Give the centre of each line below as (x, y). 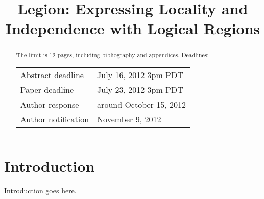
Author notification (55, 119)
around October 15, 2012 (141, 105)
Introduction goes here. (40, 190)
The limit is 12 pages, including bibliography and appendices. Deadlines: (112, 55)
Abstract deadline (52, 75)
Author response (50, 105)
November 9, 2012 (129, 119)
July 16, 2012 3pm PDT (140, 75)
